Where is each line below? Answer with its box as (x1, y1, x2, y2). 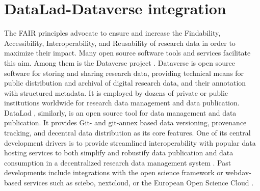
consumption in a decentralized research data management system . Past (4, 157, 231, 168)
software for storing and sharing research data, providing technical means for (4, 67, 244, 78)
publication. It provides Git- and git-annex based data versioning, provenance (4, 117, 247, 128)
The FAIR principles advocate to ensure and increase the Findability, (4, 28, 221, 38)
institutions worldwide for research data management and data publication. (4, 97, 240, 108)
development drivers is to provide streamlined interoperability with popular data (4, 137, 256, 148)
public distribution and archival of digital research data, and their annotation (4, 77, 246, 88)
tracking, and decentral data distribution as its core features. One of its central (4, 127, 251, 138)
